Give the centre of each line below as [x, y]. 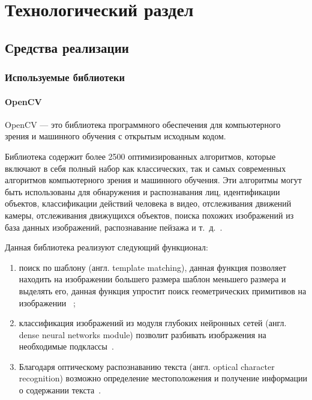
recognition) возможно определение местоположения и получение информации [163, 378]
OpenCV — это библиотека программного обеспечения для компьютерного [143, 124]
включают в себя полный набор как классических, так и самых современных [145, 168]
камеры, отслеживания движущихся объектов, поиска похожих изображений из [149, 215]
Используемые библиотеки [65, 77]
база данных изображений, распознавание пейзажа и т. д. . [114, 227]
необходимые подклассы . [66, 346]
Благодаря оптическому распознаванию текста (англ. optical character [147, 366]
